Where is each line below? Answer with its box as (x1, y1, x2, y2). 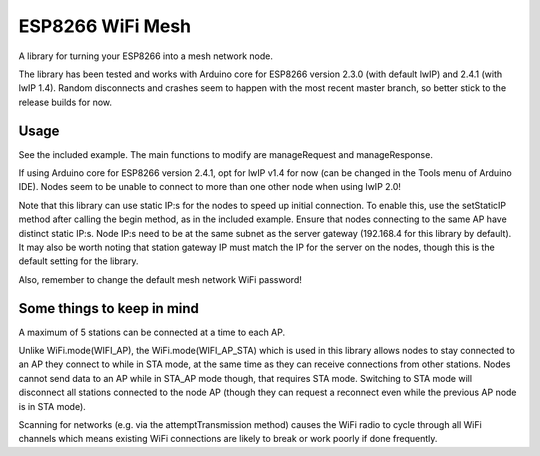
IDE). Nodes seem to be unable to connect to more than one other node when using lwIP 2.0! (18, 181, 402, 193)
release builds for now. (18, 96, 113, 108)
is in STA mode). (18, 400, 87, 412)
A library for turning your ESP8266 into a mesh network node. (18, 50, 274, 62)
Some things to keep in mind (18, 300, 200, 317)
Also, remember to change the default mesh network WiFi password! (18, 273, 302, 285)
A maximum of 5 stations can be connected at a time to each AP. (18, 326, 286, 338)
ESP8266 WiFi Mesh (18, 15, 192, 37)
